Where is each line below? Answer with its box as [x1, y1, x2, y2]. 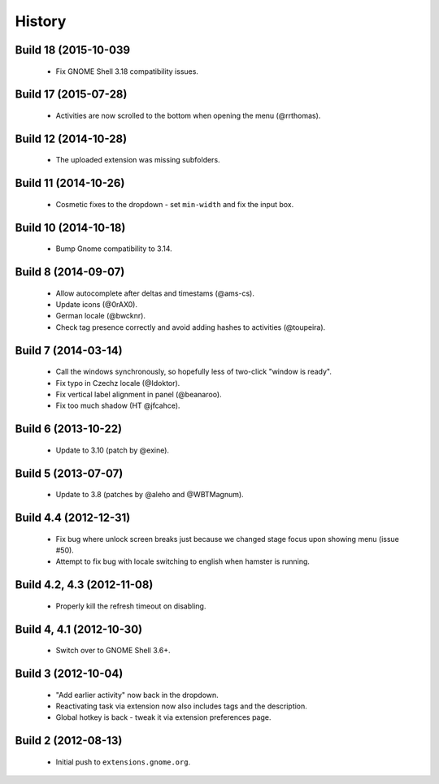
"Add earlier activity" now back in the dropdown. [55, 690, 219, 700]
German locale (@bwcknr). [55, 311, 146, 321]
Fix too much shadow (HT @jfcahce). [55, 401, 180, 410]
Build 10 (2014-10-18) [15, 220, 126, 235]
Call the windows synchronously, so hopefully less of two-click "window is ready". [55, 366, 333, 377]
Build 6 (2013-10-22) [15, 422, 122, 436]
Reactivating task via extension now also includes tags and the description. [55, 701, 308, 711]
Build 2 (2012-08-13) [15, 734, 123, 747]
